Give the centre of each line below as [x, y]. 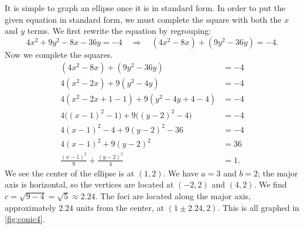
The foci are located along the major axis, [175, 195]
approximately [30, 207]
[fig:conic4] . [25, 219]
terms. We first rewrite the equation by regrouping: [119, 31]
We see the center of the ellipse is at [70, 173]
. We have [181, 173]
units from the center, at [120, 207]
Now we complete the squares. [59, 54]
